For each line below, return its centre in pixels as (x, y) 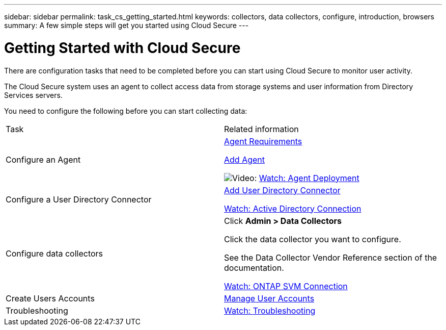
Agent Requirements (263, 141)
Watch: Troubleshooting (270, 310)
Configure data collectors (54, 253)
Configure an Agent (43, 159)
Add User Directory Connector (282, 190)
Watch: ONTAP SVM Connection (286, 286)
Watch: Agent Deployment (309, 178)
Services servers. (33, 95)
